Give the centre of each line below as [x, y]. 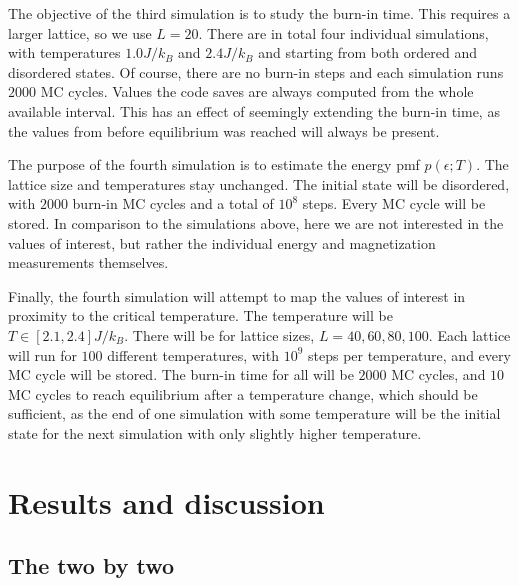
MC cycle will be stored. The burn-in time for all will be [181, 374]
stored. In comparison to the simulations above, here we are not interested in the [256, 222]
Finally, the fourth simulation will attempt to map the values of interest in [237, 295]
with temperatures [64, 52]
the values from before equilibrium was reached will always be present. [224, 130]
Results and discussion [166, 501]
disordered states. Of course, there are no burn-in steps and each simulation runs [256, 71]
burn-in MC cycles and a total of [173, 203]
